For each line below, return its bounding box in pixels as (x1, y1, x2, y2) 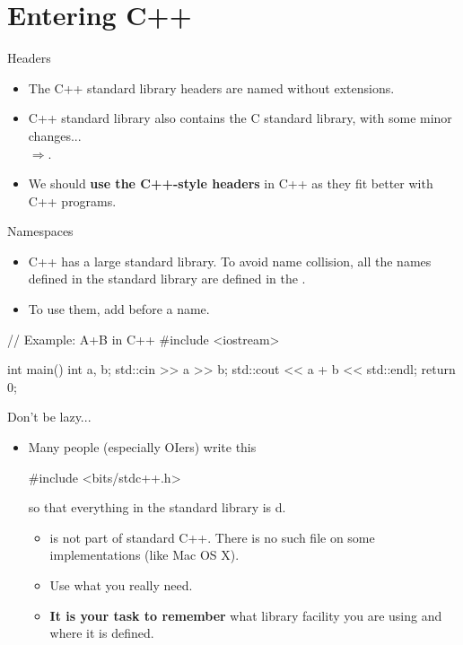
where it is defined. (49, 623, 154, 642)
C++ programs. (28, 191, 117, 210)
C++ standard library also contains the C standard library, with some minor (28, 109, 452, 127)
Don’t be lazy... (7, 407, 92, 426)
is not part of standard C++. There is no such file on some (49, 527, 375, 546)
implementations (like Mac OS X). (49, 545, 240, 564)
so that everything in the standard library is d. (28, 498, 286, 517)
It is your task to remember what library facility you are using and (49, 606, 442, 624)
